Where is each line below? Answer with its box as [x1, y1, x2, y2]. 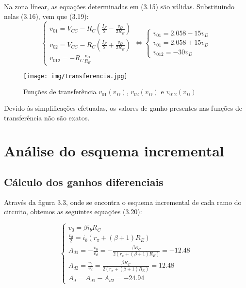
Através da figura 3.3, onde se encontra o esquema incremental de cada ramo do [4, 197, 242, 207]
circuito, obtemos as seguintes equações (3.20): [4, 206, 142, 217]
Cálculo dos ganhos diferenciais [4, 174, 164, 189]
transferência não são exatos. [4, 112, 90, 122]
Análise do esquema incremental [4, 141, 224, 161]
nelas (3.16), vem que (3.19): [4, 11, 89, 21]
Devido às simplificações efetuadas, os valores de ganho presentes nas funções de [4, 102, 242, 113]
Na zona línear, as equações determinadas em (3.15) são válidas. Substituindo [4, 1, 234, 11]
